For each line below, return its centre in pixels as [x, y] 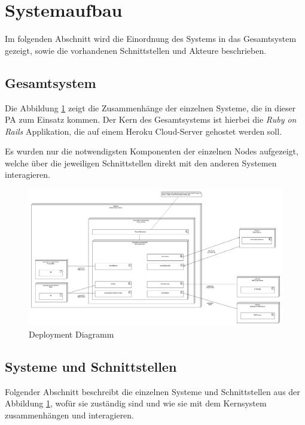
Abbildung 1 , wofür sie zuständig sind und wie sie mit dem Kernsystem [136, 403]
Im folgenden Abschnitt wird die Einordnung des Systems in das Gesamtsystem [151, 39]
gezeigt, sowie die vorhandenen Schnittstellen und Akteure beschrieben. [136, 50]
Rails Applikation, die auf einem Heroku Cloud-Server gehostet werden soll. [144, 131]
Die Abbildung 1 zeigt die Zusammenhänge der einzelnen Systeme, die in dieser [150, 107]
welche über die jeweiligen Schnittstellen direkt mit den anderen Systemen [141, 163]
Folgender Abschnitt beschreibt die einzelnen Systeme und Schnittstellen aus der [152, 391]
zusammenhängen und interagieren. [70, 415]
